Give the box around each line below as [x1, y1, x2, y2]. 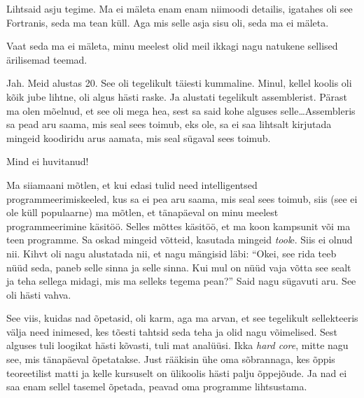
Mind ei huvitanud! [6, 154, 89, 169]
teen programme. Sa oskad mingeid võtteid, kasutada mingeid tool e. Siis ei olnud [6, 232, 353, 247]
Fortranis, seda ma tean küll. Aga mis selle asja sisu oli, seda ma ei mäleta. [6, 15, 329, 29]
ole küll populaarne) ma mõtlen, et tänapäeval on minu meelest [6, 205, 279, 220]
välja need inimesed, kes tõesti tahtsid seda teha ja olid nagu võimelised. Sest [6, 324, 338, 339]
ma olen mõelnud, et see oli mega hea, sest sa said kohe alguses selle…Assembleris [6, 103, 356, 118]
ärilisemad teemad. [6, 52, 87, 66]
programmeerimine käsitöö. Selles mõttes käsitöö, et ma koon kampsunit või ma [6, 218, 351, 233]
